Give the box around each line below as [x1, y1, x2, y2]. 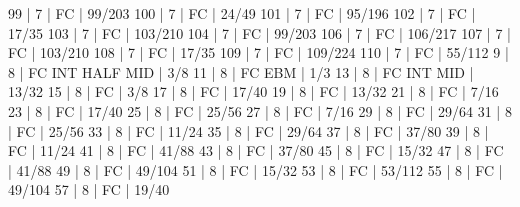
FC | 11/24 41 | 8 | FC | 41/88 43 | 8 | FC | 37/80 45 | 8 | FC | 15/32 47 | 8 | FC [8, 140, 504, 161]
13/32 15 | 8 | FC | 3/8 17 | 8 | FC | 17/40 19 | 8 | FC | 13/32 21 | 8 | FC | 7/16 [8, 81, 499, 102]
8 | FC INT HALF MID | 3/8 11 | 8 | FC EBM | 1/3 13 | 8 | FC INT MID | [8, 61, 474, 82]
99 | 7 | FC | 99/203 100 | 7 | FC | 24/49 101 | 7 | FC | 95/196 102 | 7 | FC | [8, 3, 476, 23]
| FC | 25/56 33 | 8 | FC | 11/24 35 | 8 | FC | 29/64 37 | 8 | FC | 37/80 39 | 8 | [8, 120, 489, 141]
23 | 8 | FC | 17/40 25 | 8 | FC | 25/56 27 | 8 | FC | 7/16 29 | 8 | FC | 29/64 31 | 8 [8, 100, 512, 121]
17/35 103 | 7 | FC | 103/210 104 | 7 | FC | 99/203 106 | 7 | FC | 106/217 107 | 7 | [8, 22, 511, 43]
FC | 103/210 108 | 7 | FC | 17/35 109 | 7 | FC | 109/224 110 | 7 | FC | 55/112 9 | [8, 42, 509, 63]
